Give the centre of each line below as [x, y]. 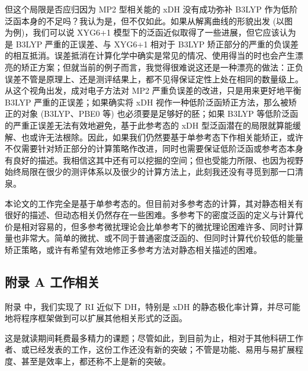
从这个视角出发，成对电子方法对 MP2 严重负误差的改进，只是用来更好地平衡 [153, 90]
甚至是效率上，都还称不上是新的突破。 [96, 361]
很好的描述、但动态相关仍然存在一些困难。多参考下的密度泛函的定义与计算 [150, 215]
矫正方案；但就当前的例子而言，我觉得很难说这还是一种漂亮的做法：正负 [162, 67]
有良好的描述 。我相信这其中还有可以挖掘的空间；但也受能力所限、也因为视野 [154, 160]
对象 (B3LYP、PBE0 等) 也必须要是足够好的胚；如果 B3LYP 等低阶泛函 [160, 113]
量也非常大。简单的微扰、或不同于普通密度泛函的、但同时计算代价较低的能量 [154, 238]
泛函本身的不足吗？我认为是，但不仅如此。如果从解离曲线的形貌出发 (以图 [149, 20]
